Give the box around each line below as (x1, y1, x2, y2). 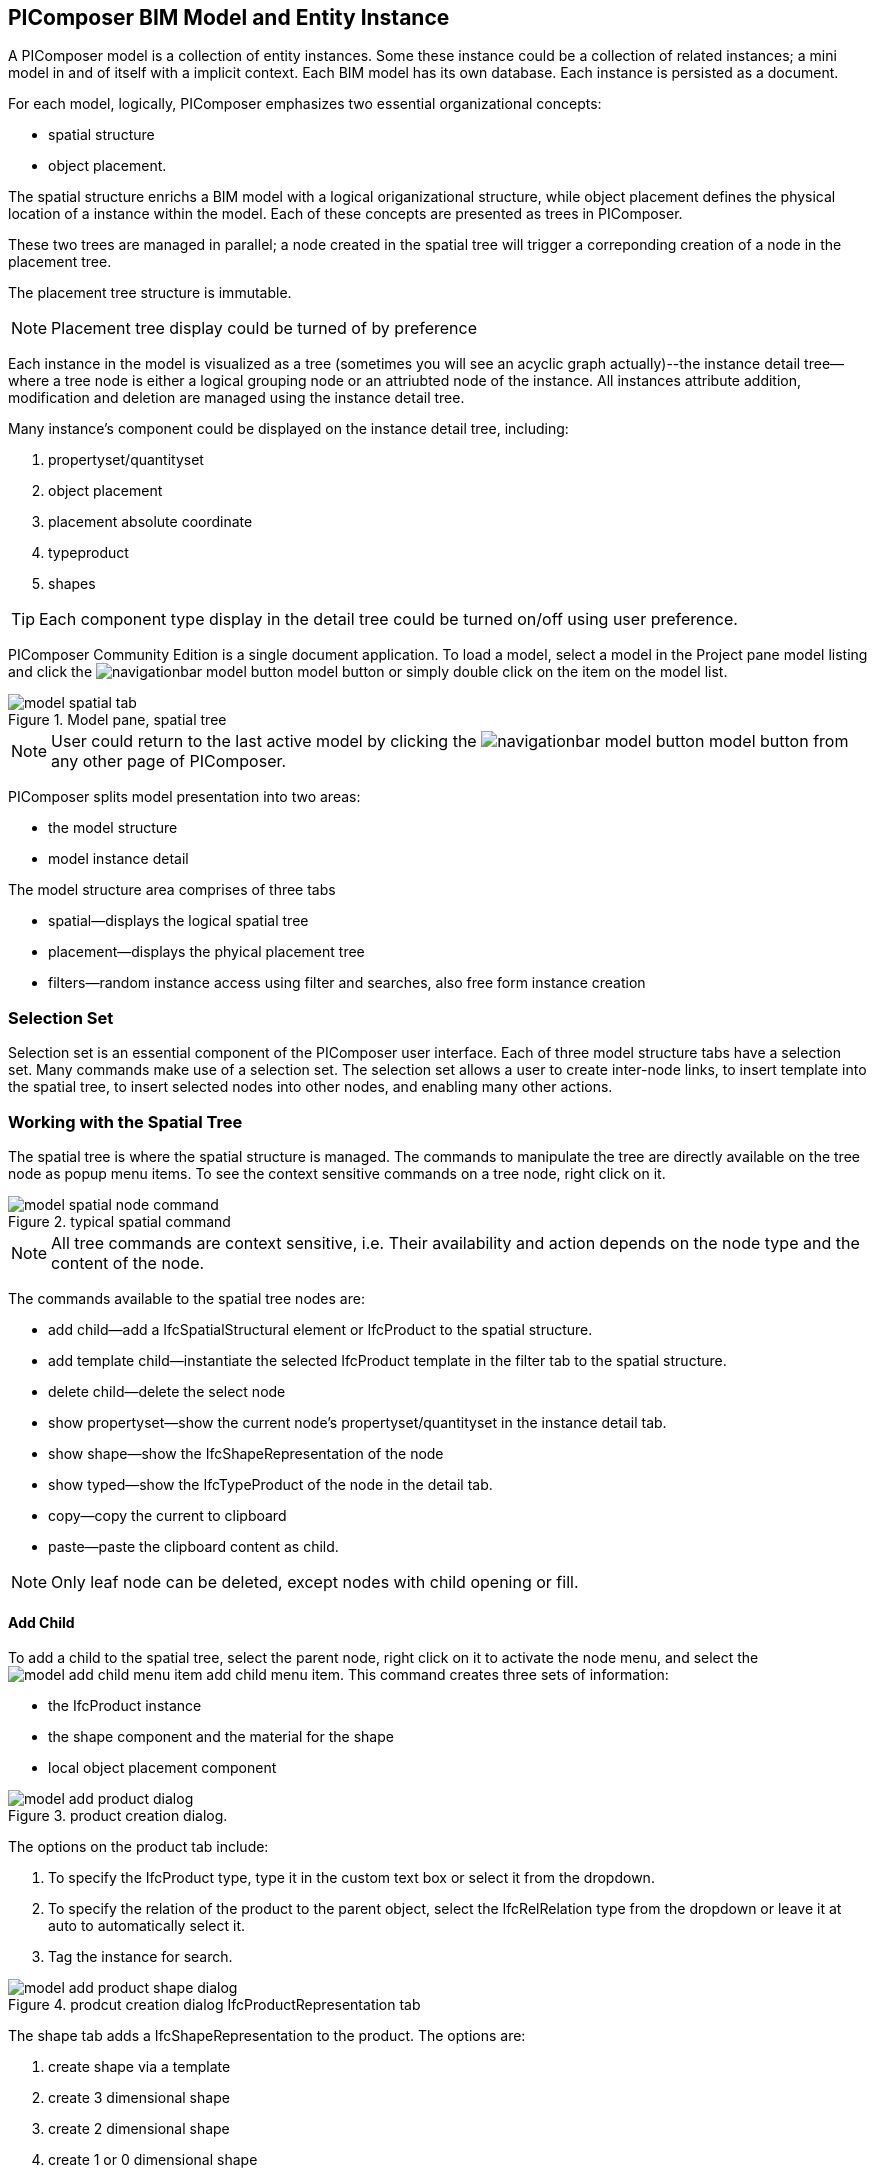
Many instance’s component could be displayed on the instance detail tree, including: (8, 420, 569, 438)
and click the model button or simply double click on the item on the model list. (8, 663, 728, 681)
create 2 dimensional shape (48, 2120, 230, 2138)
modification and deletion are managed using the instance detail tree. (8, 389, 465, 407)
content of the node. (51, 1252, 205, 1273)
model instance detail (48, 850, 189, 868)
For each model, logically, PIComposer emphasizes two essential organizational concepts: (8, 95, 602, 113)
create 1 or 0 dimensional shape (48, 2151, 258, 2169)
